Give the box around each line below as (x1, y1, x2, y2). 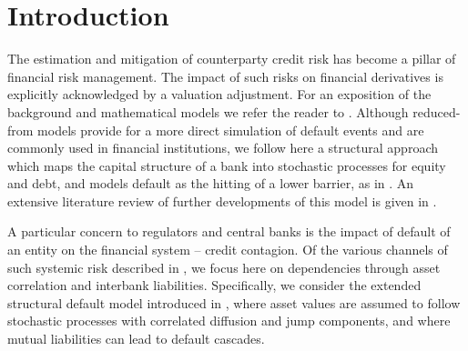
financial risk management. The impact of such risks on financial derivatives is (7, 66, 443, 85)
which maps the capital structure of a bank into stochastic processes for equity (7, 155, 446, 175)
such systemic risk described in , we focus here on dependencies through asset (7, 257, 441, 276)
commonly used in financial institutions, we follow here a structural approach (7, 138, 438, 157)
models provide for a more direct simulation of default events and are (37, 120, 424, 139)
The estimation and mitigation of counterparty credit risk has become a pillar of (7, 49, 456, 68)
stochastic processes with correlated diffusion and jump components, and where (7, 311, 451, 330)
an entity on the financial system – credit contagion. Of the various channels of (7, 240, 448, 259)
